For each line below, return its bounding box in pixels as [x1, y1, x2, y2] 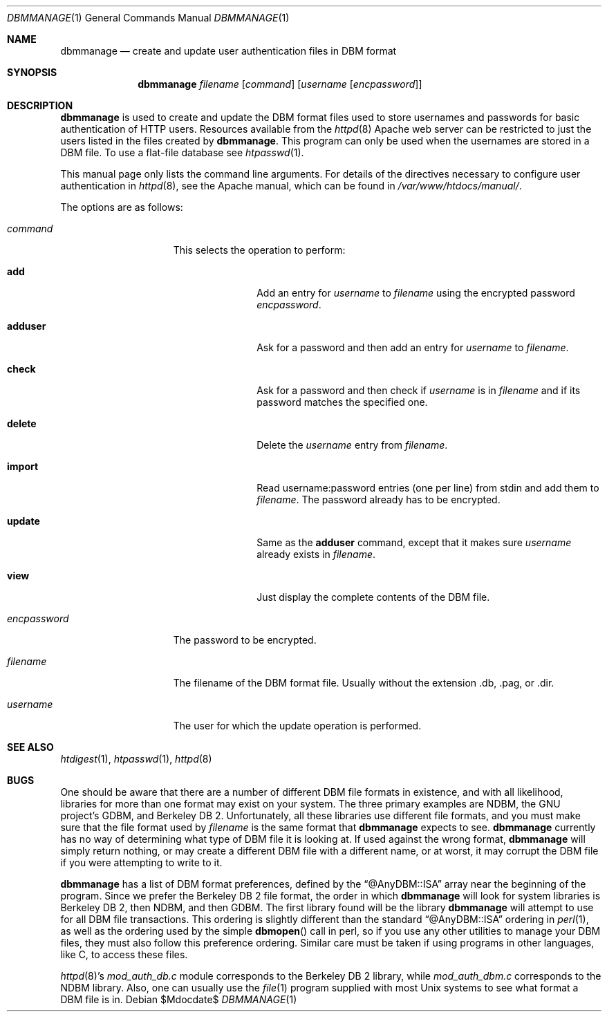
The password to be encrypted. [173, 634, 317, 646]
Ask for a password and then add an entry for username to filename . [256, 342, 569, 353]
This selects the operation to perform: [173, 244, 346, 256]
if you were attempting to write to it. [60, 857, 223, 868]
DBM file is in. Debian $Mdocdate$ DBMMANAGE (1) [60, 993, 297, 1005]
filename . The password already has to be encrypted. [256, 494, 501, 505]
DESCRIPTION [7, 100, 73, 111]
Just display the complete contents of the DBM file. [256, 591, 490, 603]
